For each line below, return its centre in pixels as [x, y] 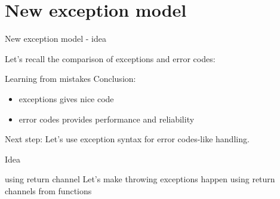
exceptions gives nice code [66, 98]
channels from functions [48, 190]
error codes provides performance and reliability [107, 119]
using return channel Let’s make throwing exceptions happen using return [140, 179]
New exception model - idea [56, 39]
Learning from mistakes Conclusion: [70, 79]
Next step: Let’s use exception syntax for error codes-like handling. [127, 139]
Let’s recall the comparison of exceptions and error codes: [110, 58]
